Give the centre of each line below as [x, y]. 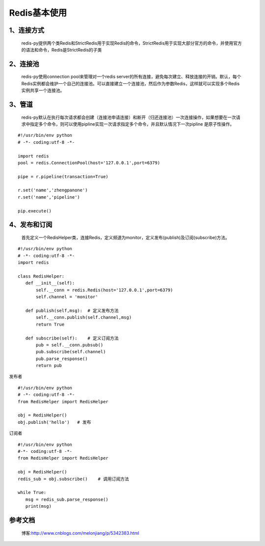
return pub [49, 366]
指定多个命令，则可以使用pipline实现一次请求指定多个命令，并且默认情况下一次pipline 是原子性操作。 [132, 124]
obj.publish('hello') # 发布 [54, 422]
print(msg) [38, 506]
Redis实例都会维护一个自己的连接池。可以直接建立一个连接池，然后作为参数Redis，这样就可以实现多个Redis [131, 83]
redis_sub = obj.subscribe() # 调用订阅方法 [74, 479]
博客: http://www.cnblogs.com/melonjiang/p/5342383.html [80, 533]
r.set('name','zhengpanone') [53, 190]
